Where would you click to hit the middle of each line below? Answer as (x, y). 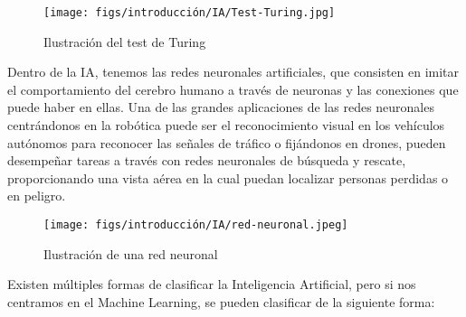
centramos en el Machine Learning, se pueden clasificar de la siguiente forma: (221, 301)
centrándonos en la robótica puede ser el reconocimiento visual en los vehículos (226, 125)
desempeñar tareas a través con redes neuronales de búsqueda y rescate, (207, 160)
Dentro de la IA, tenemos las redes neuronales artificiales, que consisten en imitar (233, 72)
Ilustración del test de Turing (125, 41)
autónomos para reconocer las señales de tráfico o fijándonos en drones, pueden (227, 142)
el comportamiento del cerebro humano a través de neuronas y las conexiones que (233, 89)
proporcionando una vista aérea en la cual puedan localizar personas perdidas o (228, 177)
